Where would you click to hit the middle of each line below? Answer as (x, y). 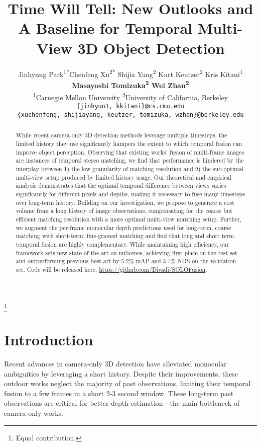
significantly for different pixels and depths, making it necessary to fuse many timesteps (130, 194)
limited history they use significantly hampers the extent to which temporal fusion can (129, 144)
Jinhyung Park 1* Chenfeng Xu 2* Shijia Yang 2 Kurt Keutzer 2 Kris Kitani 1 (130, 73)
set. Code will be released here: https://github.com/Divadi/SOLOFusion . (111, 269)
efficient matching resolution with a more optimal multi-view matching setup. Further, (129, 219)
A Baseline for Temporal (105, 28)
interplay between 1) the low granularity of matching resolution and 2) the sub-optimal (130, 168)
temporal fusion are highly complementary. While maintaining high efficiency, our (122, 244)
